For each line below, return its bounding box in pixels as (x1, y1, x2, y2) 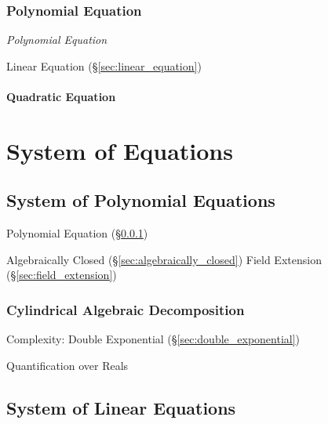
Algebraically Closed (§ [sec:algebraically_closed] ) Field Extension (6, 251, 322, 267)
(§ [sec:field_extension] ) (6, 266, 117, 283)
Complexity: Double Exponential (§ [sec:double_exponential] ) (6, 331, 301, 347)
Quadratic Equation (6, 89, 116, 104)
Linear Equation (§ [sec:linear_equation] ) (6, 57, 202, 74)
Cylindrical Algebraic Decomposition (6, 299, 245, 319)
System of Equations (6, 134, 233, 166)
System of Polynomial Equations (6, 188, 275, 212)
